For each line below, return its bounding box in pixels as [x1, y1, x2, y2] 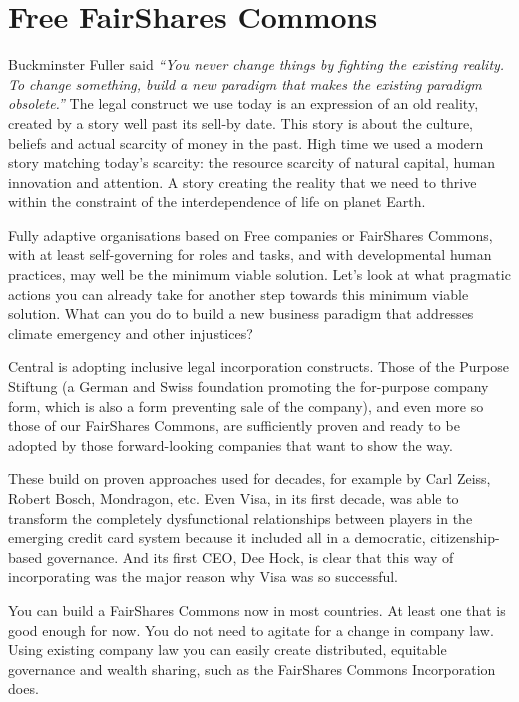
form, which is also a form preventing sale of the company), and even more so [8, 395, 484, 416]
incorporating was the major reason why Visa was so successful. [8, 566, 399, 587]
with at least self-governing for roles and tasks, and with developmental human [8, 244, 492, 265]
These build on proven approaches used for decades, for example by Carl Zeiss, [8, 468, 491, 489]
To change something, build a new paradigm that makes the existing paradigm [8, 73, 482, 94]
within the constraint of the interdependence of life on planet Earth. [8, 191, 426, 212]
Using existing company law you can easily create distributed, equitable [8, 639, 447, 660]
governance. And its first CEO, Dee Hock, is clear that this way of [46, 546, 454, 567]
